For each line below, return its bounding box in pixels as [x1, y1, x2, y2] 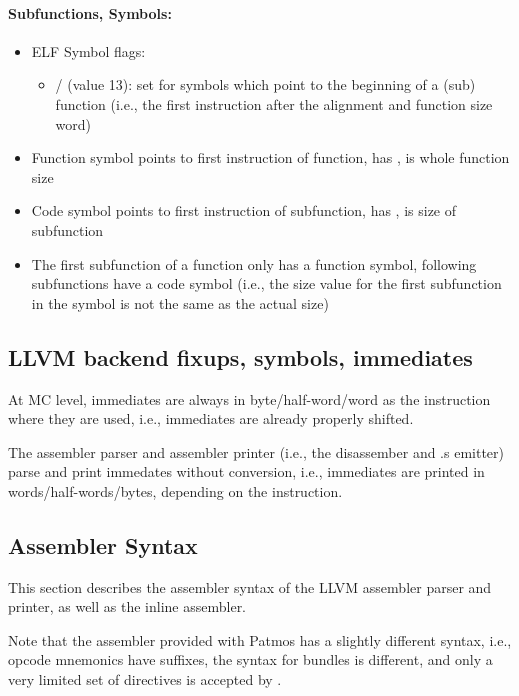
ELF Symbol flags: [31, 40, 146, 61]
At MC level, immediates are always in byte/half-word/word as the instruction [8, 388, 491, 409]
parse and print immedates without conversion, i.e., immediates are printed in [8, 461, 485, 482]
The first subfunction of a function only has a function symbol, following [31, 253, 477, 274]
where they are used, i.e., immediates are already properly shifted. [8, 408, 414, 429]
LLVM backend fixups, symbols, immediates [8, 341, 473, 372]
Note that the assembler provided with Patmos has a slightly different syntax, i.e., [8, 629, 512, 650]
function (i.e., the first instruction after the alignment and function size [55, 93, 493, 114]
